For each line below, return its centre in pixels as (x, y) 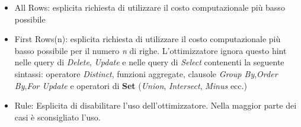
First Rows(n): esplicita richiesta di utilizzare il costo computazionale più (148, 39)
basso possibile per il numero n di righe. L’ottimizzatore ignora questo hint (150, 50)
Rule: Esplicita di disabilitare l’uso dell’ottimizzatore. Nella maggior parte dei (156, 105)
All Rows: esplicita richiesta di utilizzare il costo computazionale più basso (150, 7)
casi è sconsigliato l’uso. (57, 117)
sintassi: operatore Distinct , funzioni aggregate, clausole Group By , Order (146, 73)
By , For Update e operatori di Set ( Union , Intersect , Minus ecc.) (131, 85)
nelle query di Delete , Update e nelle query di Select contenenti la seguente (149, 62)
